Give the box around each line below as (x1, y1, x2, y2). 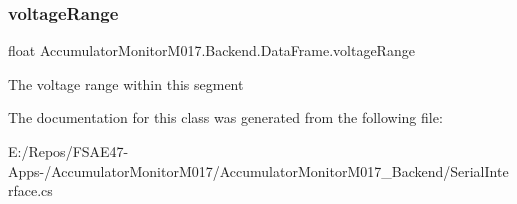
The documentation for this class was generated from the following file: (8, 107, 443, 128)
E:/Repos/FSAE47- (8, 141, 129, 161)
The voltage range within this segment (8, 73, 244, 94)
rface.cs (8, 180, 53, 201)
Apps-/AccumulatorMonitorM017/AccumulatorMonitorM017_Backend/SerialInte (8, 160, 509, 181)
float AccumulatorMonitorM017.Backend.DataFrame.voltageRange (8, 40, 415, 61)
